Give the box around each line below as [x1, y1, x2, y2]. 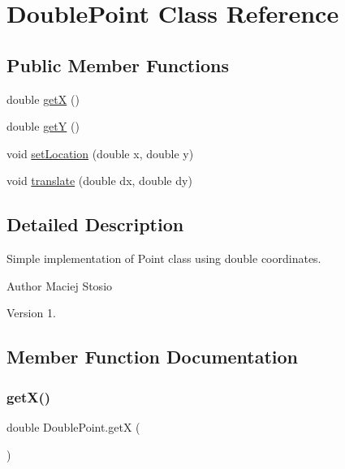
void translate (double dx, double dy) [6, 172, 192, 189]
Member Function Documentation [6, 344, 299, 369]
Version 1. [6, 304, 56, 321]
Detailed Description [6, 212, 184, 237]
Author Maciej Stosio [6, 277, 113, 294]
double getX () [6, 90, 80, 107]
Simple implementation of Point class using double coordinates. [6, 250, 321, 267]
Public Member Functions [6, 52, 229, 77]
